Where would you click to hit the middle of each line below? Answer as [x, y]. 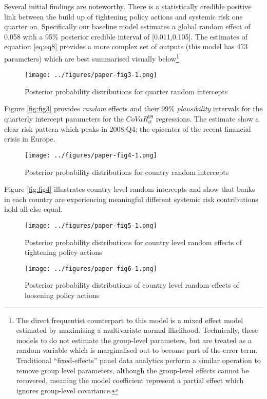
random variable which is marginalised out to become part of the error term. [137, 350]
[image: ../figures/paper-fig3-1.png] [91, 75]
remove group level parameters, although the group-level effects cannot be [132, 370]
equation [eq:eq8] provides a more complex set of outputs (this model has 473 [126, 46]
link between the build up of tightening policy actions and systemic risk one [123, 16]
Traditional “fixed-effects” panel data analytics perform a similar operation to [138, 360]
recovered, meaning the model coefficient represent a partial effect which [130, 380]
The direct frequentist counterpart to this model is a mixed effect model [130, 320]
